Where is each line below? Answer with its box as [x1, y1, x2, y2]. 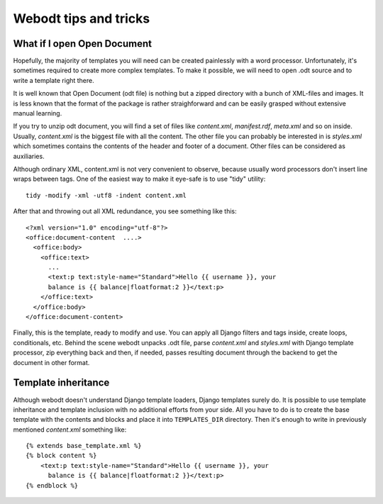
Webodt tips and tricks [13, 11, 150, 26]
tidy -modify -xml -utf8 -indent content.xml [26, 191, 187, 199]
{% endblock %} [26, 481, 79, 489]
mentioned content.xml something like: [13, 425, 127, 434]
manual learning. [13, 109, 62, 118]
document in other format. [13, 358, 90, 366]
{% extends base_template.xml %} [26, 442, 142, 450]
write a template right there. [13, 76, 95, 84]
